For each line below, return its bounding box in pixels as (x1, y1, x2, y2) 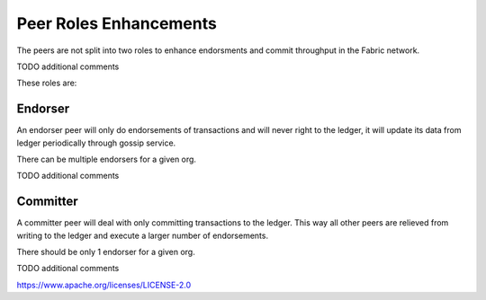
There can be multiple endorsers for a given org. (16, 154, 197, 165)
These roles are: (16, 77, 77, 89)
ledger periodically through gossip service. (16, 137, 176, 148)
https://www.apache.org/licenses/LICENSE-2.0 (16, 279, 192, 290)
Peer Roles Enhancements (16, 13, 218, 33)
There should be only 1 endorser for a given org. (16, 247, 195, 258)
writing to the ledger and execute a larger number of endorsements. (16, 230, 269, 241)
